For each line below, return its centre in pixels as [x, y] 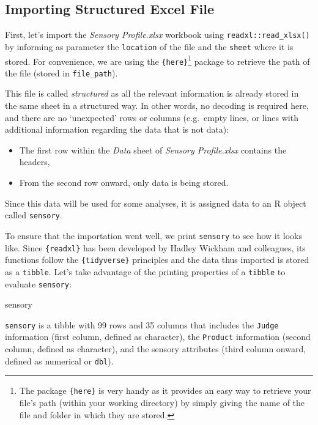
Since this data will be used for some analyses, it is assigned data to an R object [156, 203]
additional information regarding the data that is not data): [117, 129]
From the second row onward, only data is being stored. [124, 183]
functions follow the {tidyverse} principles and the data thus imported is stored [157, 260]
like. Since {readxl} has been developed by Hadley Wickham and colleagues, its [155, 247]
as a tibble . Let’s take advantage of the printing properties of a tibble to [145, 271]
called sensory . [34, 215]
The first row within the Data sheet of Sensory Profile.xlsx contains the [153, 150]
